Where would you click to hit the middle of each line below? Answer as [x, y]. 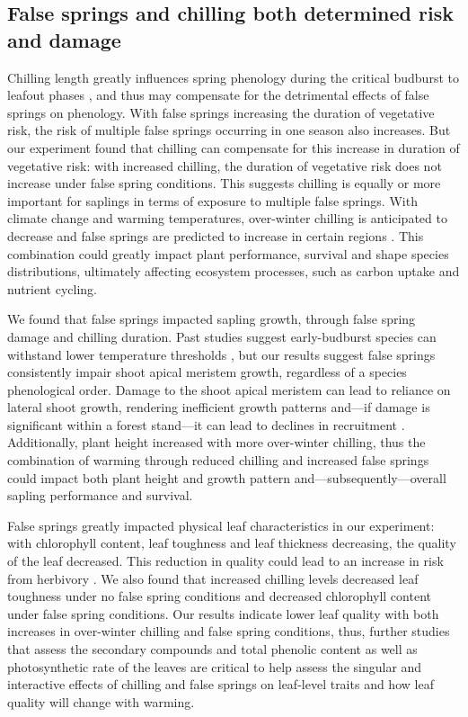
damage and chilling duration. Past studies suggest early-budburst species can [222, 336]
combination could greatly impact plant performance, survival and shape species [228, 253]
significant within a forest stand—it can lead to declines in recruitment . [206, 424]
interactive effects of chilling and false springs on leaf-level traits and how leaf [221, 684]
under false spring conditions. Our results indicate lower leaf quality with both [223, 613]
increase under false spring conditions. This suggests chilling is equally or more [224, 183]
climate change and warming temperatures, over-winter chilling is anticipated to [227, 218]
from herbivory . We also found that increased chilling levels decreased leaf [213, 578]
